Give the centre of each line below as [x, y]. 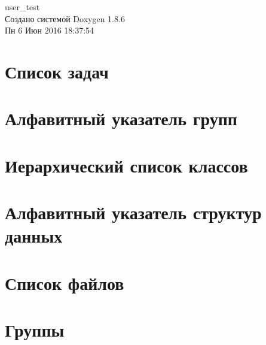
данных [34, 236]
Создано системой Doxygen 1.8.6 [65, 18]
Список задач [57, 71]
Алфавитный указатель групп [121, 118]
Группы [35, 330]
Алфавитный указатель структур [133, 212]
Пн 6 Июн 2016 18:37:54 [50, 30]
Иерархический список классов [126, 165]
